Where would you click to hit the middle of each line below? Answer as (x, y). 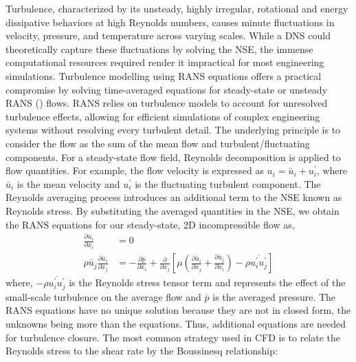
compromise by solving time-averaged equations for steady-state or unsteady (167, 89)
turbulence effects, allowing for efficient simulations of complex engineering (163, 116)
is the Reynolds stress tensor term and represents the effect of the (207, 283)
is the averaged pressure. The (274, 296)
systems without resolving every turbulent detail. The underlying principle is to (173, 130)
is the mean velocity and (68, 183)
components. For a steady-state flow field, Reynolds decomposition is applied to (173, 157)
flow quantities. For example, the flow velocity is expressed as (135, 170)
